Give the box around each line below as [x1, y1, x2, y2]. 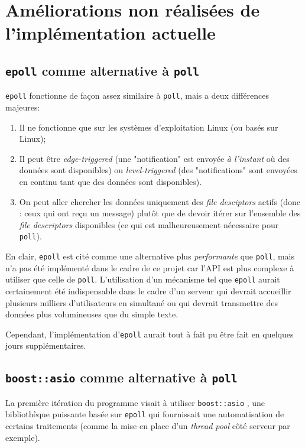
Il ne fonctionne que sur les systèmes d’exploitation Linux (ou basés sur [19, 121, 278, 133]
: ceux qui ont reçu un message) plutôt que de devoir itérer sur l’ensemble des [19, 207, 301, 219]
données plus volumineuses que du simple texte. [5, 308, 179, 320]
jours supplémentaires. [5, 339, 86, 352]
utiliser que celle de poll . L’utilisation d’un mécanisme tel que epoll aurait [5, 273, 280, 285]
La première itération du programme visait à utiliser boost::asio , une [5, 396, 265, 408]
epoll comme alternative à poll [5, 61, 199, 79]
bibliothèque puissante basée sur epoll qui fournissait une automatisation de [5, 408, 284, 420]
